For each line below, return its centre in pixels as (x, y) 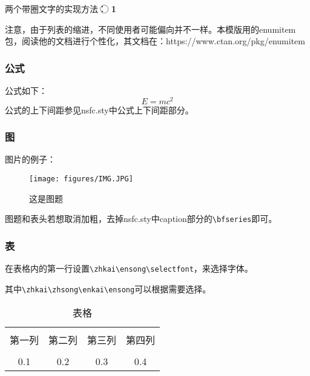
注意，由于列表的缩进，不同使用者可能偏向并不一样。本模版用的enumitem (150, 29)
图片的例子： (30, 159)
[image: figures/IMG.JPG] (81, 179)
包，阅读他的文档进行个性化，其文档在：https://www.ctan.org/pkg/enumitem (155, 41)
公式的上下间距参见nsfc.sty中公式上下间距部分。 (99, 109)
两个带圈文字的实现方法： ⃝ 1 (61, 8)
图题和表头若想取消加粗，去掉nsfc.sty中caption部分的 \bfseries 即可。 (141, 219)
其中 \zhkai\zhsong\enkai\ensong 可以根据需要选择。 (108, 288)
